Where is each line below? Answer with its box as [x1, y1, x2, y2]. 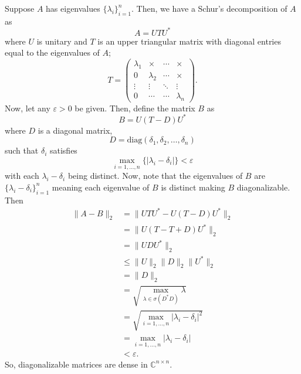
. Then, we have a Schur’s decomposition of [131, 2, 288, 14]
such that [5, 144, 39, 157]
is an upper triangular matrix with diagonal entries [97, 35, 281, 47]
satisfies [49, 144, 77, 157]
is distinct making [161, 181, 225, 193]
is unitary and [36, 35, 87, 47]
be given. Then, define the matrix [75, 101, 195, 114]
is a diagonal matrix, [38, 124, 113, 136]
